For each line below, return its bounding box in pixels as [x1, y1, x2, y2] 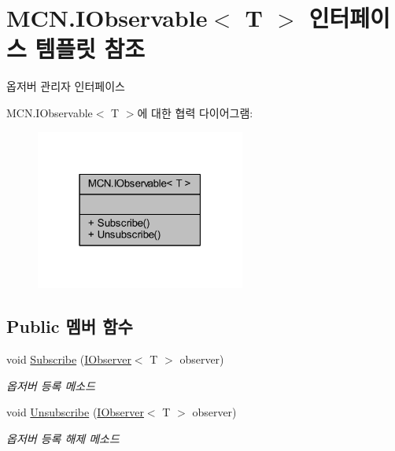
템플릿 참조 [35, 32, 146, 65]
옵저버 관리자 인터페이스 [6, 78, 126, 94]
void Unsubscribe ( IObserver [6, 404, 144, 420]
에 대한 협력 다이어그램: [137, 104, 253, 120]
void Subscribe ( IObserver [6, 350, 131, 367]
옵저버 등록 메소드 [6, 377, 96, 394]
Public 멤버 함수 [6, 314, 133, 338]
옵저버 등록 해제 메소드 [6, 430, 120, 446]
